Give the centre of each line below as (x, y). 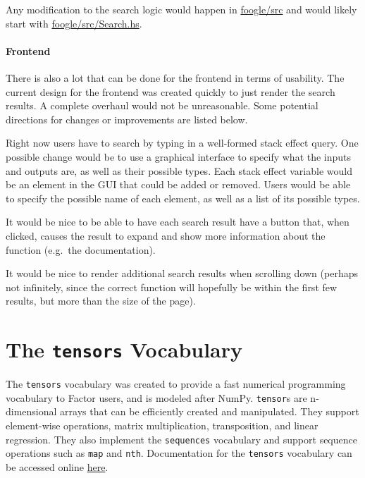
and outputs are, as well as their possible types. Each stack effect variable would (179, 170)
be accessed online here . (57, 466)
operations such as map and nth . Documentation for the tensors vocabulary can (179, 453)
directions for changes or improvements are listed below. (127, 119)
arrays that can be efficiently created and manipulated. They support (210, 411)
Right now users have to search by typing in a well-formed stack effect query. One (182, 143)
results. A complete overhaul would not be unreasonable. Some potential (162, 105)
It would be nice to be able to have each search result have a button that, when (178, 222)
